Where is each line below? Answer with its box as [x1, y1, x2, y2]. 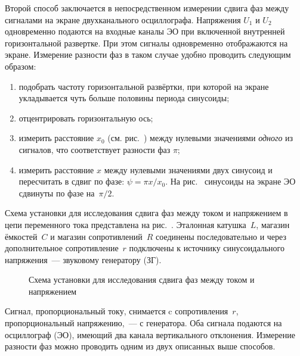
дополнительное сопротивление [5, 242, 119, 254]
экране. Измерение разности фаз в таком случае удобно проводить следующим [5, 48, 291, 61]
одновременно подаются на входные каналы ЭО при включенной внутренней [5, 25, 285, 38]
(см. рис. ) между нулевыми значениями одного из [107, 132, 293, 144]
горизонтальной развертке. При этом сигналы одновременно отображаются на [5, 36, 288, 49]
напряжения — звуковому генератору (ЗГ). [5, 253, 162, 266]
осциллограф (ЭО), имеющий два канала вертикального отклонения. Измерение [5, 328, 295, 341]
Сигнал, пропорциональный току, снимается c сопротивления [5, 305, 228, 317]
